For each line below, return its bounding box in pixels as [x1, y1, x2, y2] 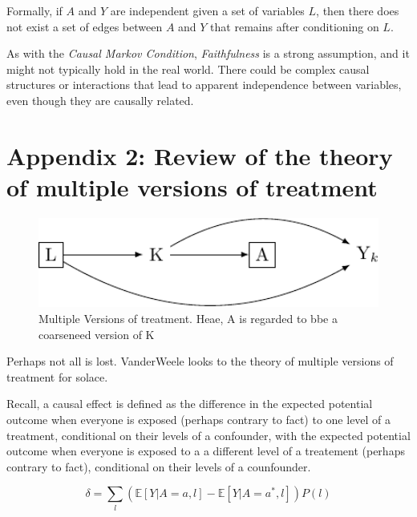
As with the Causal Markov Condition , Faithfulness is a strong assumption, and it [6, 45, 410, 62]
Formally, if [6, 2, 63, 18]
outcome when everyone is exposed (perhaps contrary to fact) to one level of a [6, 411, 391, 428]
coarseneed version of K [38, 325, 155, 342]
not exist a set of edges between [6, 18, 163, 34]
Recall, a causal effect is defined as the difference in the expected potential [6, 395, 373, 412]
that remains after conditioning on [210, 18, 379, 34]
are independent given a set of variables [110, 2, 305, 18]
